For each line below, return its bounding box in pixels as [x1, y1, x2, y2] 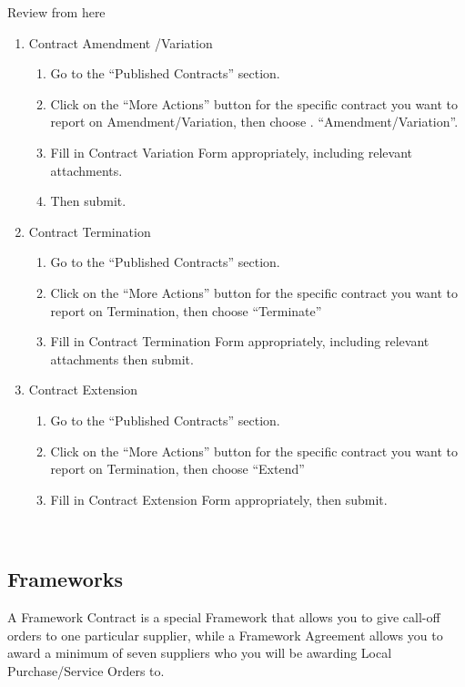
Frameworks [7, 565, 124, 593]
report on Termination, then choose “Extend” [50, 459, 305, 478]
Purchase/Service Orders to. [7, 661, 165, 680]
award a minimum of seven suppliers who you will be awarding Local [7, 643, 392, 662]
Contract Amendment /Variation [28, 33, 213, 52]
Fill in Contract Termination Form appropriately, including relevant [50, 332, 430, 351]
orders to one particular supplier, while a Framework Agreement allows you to [7, 625, 443, 644]
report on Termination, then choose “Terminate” [50, 301, 322, 320]
